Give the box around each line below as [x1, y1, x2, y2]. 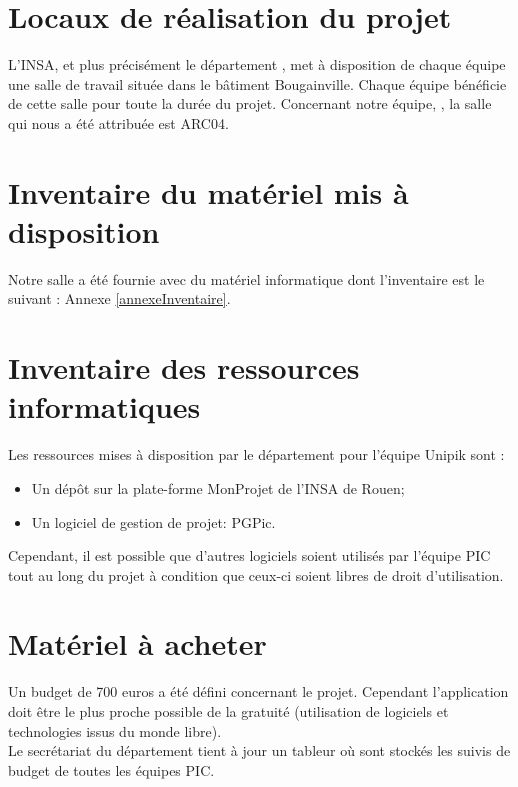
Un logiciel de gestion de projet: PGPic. [31, 511, 276, 532]
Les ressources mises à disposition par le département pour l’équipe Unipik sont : [8, 444, 505, 465]
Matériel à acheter [8, 623, 267, 664]
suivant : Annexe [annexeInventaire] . [8, 288, 231, 309]
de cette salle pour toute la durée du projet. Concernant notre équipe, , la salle [8, 93, 492, 114]
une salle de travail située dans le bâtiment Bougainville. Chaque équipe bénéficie [8, 73, 507, 94]
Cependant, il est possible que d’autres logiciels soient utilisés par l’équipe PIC [8, 545, 491, 566]
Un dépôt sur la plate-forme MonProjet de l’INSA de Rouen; [31, 477, 405, 498]
